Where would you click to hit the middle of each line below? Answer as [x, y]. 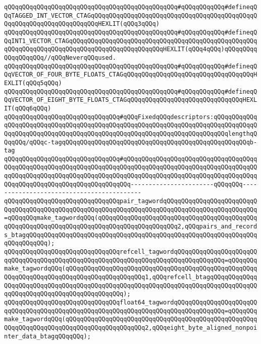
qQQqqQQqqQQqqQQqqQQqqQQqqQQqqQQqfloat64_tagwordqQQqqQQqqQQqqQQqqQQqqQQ [131, 302]
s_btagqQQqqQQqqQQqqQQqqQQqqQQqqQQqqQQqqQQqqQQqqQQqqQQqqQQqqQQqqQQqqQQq [131, 235]
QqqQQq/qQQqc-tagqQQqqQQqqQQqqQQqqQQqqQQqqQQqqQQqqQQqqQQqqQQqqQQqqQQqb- [131, 142]
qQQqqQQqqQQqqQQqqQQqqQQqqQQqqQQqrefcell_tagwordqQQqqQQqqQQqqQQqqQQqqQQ [131, 252]
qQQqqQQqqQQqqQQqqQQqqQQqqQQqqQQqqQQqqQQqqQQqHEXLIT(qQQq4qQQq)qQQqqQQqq [131, 49]
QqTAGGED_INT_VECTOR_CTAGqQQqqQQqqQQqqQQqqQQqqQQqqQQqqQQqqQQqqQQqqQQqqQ [131, 15]
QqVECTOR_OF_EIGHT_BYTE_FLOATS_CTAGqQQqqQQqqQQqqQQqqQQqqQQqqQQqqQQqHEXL [131, 100]
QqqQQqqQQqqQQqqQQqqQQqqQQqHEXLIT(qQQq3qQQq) [82, 24]
